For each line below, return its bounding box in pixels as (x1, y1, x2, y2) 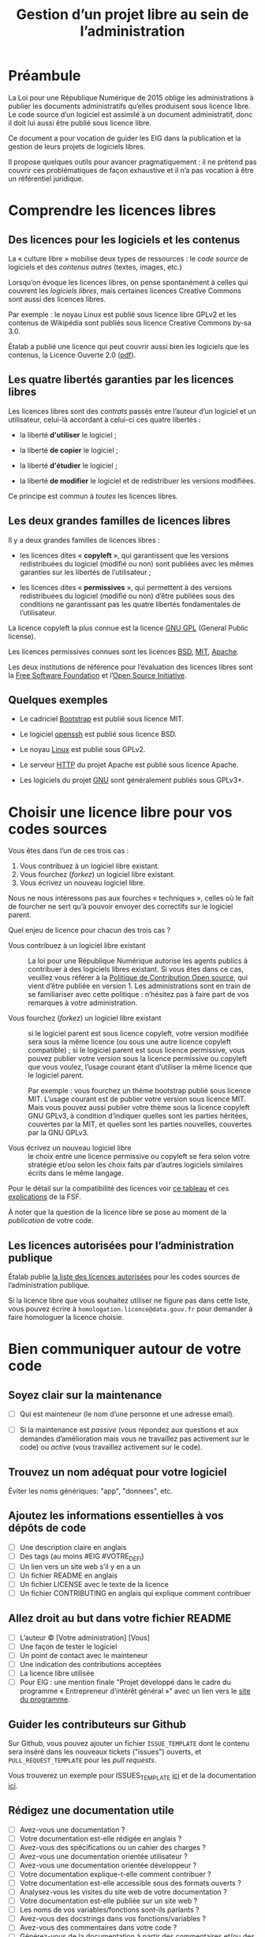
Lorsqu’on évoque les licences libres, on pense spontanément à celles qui (8, 277, 248, 287)
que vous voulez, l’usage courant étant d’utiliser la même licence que (28, 1063, 252, 1072)
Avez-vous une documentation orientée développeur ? (19, 1860, 197, 1870)
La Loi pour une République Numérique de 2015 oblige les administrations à (8, 92, 254, 102)
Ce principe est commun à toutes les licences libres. (8, 491, 178, 501)
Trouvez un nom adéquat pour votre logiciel (8, 1465, 227, 1479)
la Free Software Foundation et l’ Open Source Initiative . (8, 670, 187, 680)
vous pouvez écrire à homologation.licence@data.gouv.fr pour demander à (8, 1304, 253, 1314)
